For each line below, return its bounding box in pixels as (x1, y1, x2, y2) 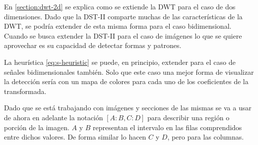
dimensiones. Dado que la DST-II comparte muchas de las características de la (4, 11, 243, 21)
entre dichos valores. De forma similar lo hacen (4, 132, 146, 142)
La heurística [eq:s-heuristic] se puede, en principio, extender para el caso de (4, 56, 236, 67)
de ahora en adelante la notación (4, 112, 103, 122)
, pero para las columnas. (167, 132, 244, 142)
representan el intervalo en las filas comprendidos (93, 122, 242, 132)
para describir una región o (147, 112, 230, 122)
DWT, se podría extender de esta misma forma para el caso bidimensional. (4, 21, 232, 31)
